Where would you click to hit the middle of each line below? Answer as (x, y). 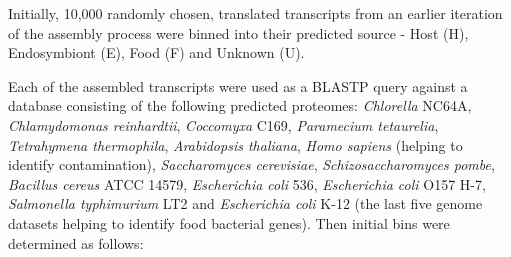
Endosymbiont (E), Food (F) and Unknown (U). (156, 52)
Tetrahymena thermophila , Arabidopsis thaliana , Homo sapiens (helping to (235, 144)
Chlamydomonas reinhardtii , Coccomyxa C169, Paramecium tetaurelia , (223, 124)
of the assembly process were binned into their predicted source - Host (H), (238, 32)
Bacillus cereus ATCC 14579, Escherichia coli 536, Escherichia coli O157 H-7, (247, 183)
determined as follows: (76, 242)
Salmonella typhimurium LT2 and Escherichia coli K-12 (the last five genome (245, 203)
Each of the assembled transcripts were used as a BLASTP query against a (238, 85)
